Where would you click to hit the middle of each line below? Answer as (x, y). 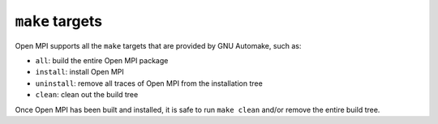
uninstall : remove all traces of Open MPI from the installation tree (149, 83)
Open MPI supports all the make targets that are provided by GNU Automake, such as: (158, 45)
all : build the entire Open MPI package (102, 60)
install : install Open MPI (80, 72)
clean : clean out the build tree (87, 95)
